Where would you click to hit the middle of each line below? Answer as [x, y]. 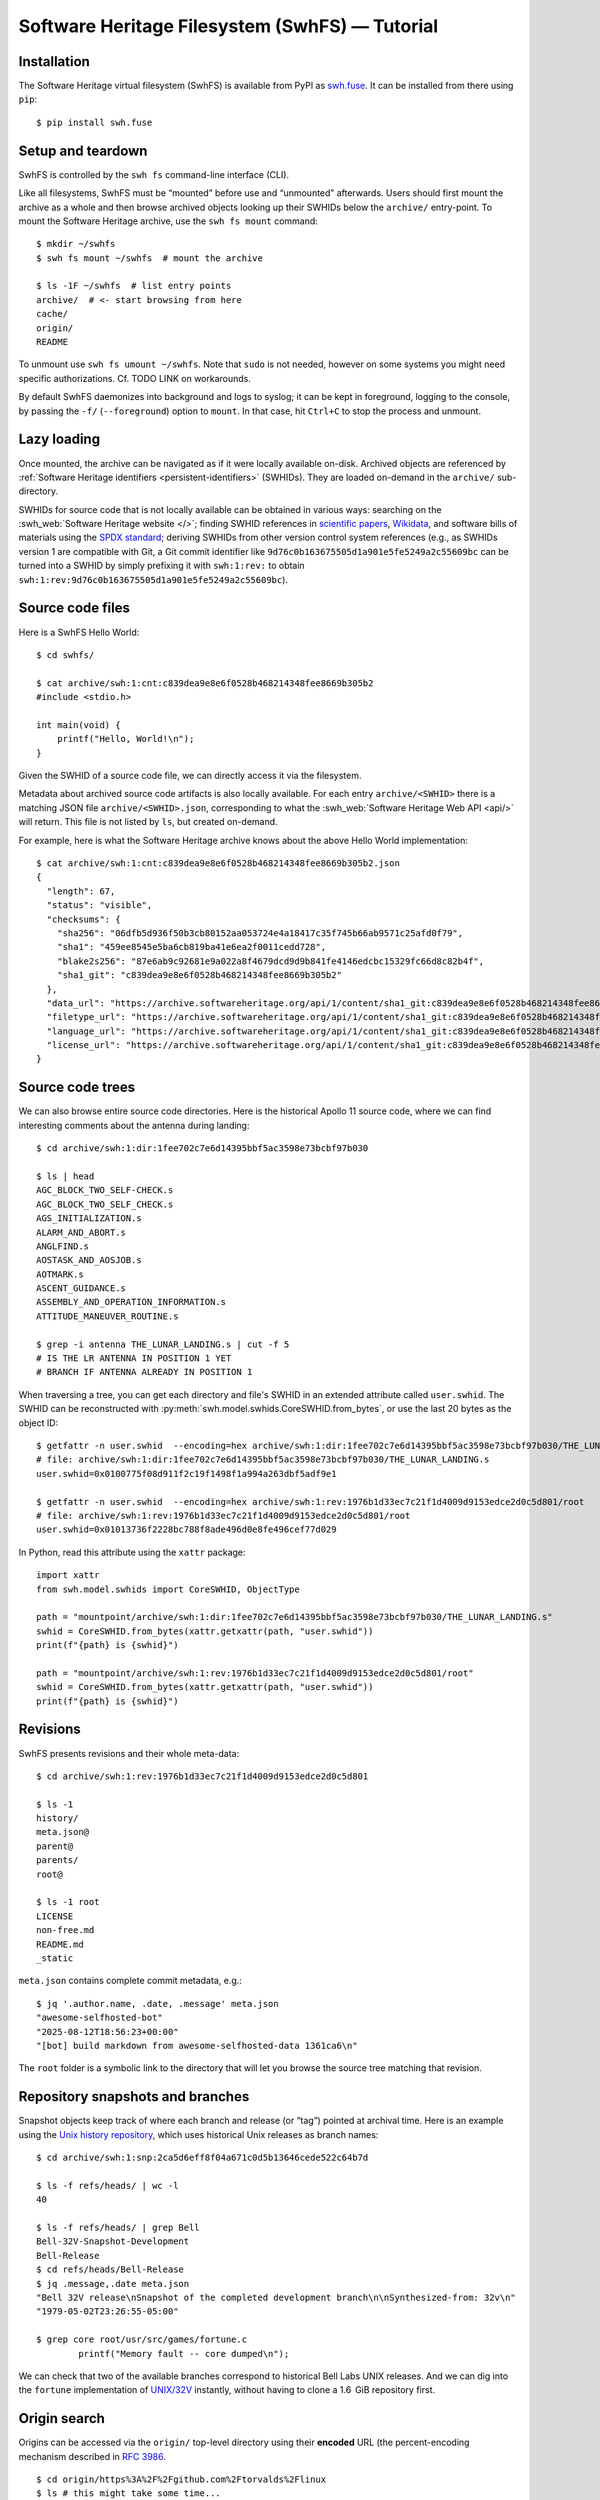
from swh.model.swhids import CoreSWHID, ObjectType [168, 1589]
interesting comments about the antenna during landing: [134, 1125]
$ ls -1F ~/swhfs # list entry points [134, 286]
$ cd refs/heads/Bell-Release [110, 2269]
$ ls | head [65, 1176]
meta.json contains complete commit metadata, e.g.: [130, 1981]
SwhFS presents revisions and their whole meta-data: [129, 1753]
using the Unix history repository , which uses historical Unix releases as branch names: [198, 2134]
